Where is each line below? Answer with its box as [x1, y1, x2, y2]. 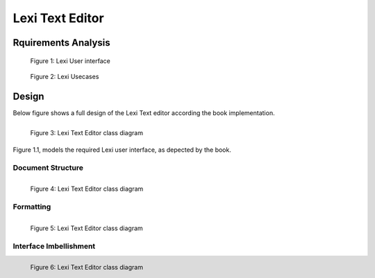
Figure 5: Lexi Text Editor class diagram [30, 224, 144, 232]
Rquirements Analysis [12, 37, 110, 49]
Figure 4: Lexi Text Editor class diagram [30, 184, 144, 193]
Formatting [12, 202, 51, 211]
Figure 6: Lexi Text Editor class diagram [30, 263, 144, 271]
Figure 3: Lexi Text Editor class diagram [30, 129, 144, 137]
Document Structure [12, 163, 83, 173]
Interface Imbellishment [12, 241, 96, 251]
